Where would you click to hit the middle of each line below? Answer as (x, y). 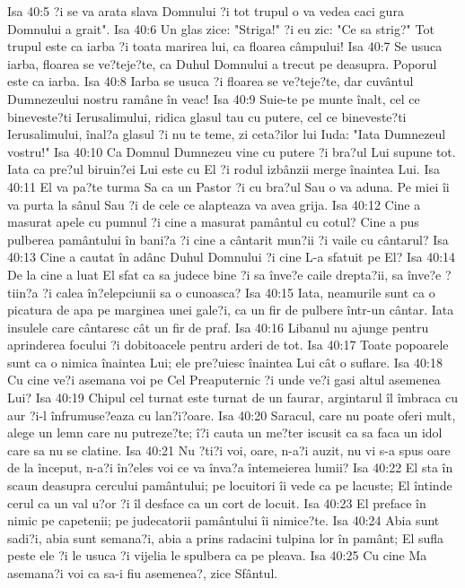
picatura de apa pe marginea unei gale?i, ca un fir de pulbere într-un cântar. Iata (231, 310)
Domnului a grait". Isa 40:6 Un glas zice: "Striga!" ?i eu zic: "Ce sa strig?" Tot (221, 28)
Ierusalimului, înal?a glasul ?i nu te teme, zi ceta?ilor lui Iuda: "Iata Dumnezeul (227, 134)
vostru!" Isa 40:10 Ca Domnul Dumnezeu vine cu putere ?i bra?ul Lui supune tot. (232, 151)
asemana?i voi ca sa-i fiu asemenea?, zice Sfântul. (143, 573)
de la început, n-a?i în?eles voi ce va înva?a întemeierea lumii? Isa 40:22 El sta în (230, 467)
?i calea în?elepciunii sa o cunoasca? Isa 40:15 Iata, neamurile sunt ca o (239, 292)
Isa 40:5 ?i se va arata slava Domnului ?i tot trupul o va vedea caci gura (206, 11)
